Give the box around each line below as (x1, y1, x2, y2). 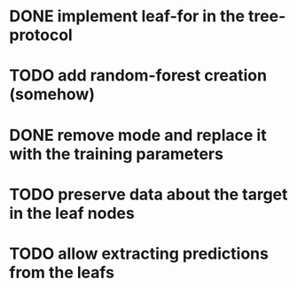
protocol (9, 25, 73, 45)
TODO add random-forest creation (9, 66, 268, 86)
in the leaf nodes (9, 203, 135, 223)
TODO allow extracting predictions (9, 244, 269, 263)
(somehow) (9, 84, 96, 105)
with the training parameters (9, 143, 224, 164)
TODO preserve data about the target (9, 184, 288, 205)
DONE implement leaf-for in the (9, 6, 246, 27)
